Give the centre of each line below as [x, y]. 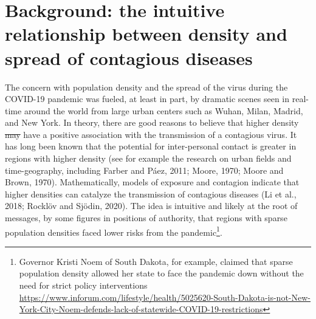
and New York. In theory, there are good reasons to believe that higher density [152, 122]
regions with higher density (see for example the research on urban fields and [148, 158]
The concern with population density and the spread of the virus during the [146, 87]
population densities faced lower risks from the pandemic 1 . [114, 231]
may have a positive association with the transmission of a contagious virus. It [151, 134]
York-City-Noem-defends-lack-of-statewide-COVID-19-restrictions [141, 309]
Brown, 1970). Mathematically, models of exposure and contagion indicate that [152, 182]
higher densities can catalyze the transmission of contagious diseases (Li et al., [151, 194]
